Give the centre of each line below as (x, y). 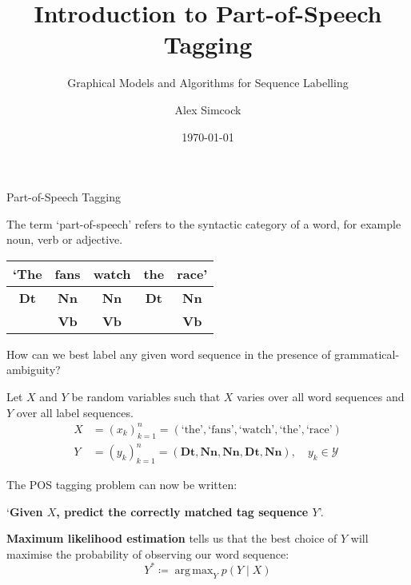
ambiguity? (34, 370)
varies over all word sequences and (321, 397)
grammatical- (367, 354)
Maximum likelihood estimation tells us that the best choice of (172, 538)
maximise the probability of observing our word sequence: (148, 553)
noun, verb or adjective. (65, 239)
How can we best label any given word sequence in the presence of (169, 354)
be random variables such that (146, 397)
